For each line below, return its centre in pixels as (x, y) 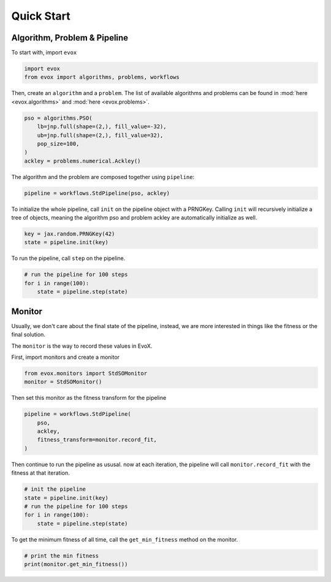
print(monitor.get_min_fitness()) (76, 565)
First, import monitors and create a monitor (65, 357)
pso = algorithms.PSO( (58, 118)
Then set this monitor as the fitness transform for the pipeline (89, 398)
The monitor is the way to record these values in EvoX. (82, 346)
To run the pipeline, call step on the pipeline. (68, 258)
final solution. (29, 335)
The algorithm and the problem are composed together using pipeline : (103, 177)
